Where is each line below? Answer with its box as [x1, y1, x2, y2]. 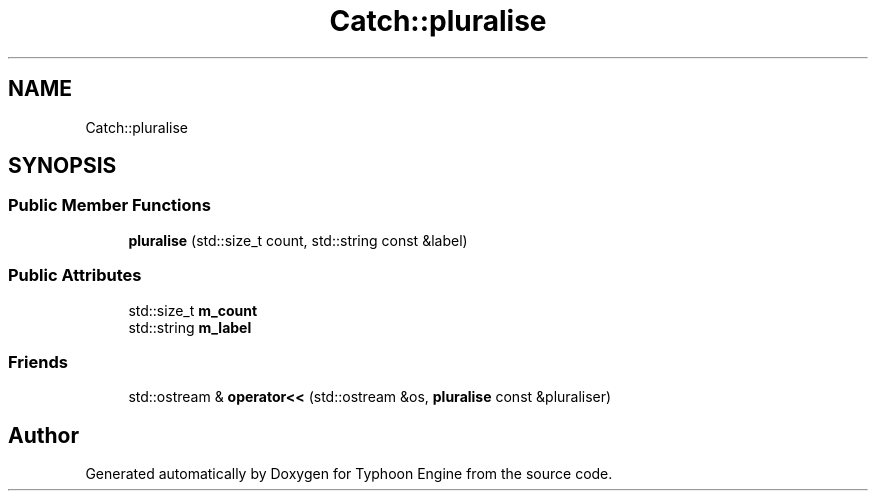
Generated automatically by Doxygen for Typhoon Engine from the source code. [85, 465, 613, 483]
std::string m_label [128, 318, 252, 336]
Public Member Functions [8, 195, 211, 216]
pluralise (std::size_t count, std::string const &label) [128, 231, 468, 249]
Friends [8, 351, 68, 372]
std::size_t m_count [128, 301, 258, 319]
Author [8, 422, 79, 448]
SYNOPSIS [8, 153, 117, 179]
